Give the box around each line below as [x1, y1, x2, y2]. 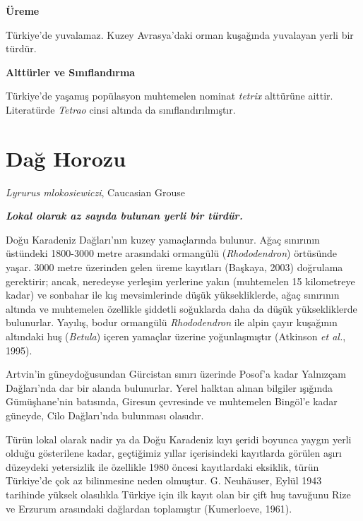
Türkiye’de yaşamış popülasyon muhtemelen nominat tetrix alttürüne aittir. [6, 88, 333, 103]
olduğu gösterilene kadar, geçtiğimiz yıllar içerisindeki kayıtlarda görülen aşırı [6, 445, 342, 460]
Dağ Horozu [6, 143, 126, 172]
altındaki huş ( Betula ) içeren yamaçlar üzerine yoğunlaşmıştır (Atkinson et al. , [6, 329, 346, 344]
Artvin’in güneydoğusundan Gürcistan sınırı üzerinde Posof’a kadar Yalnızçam [6, 366, 346, 381]
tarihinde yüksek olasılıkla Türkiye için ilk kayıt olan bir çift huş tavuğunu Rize [6, 486, 351, 501]
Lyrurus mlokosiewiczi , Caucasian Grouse [6, 184, 185, 199]
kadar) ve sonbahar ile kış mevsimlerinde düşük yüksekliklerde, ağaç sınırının [6, 287, 340, 302]
